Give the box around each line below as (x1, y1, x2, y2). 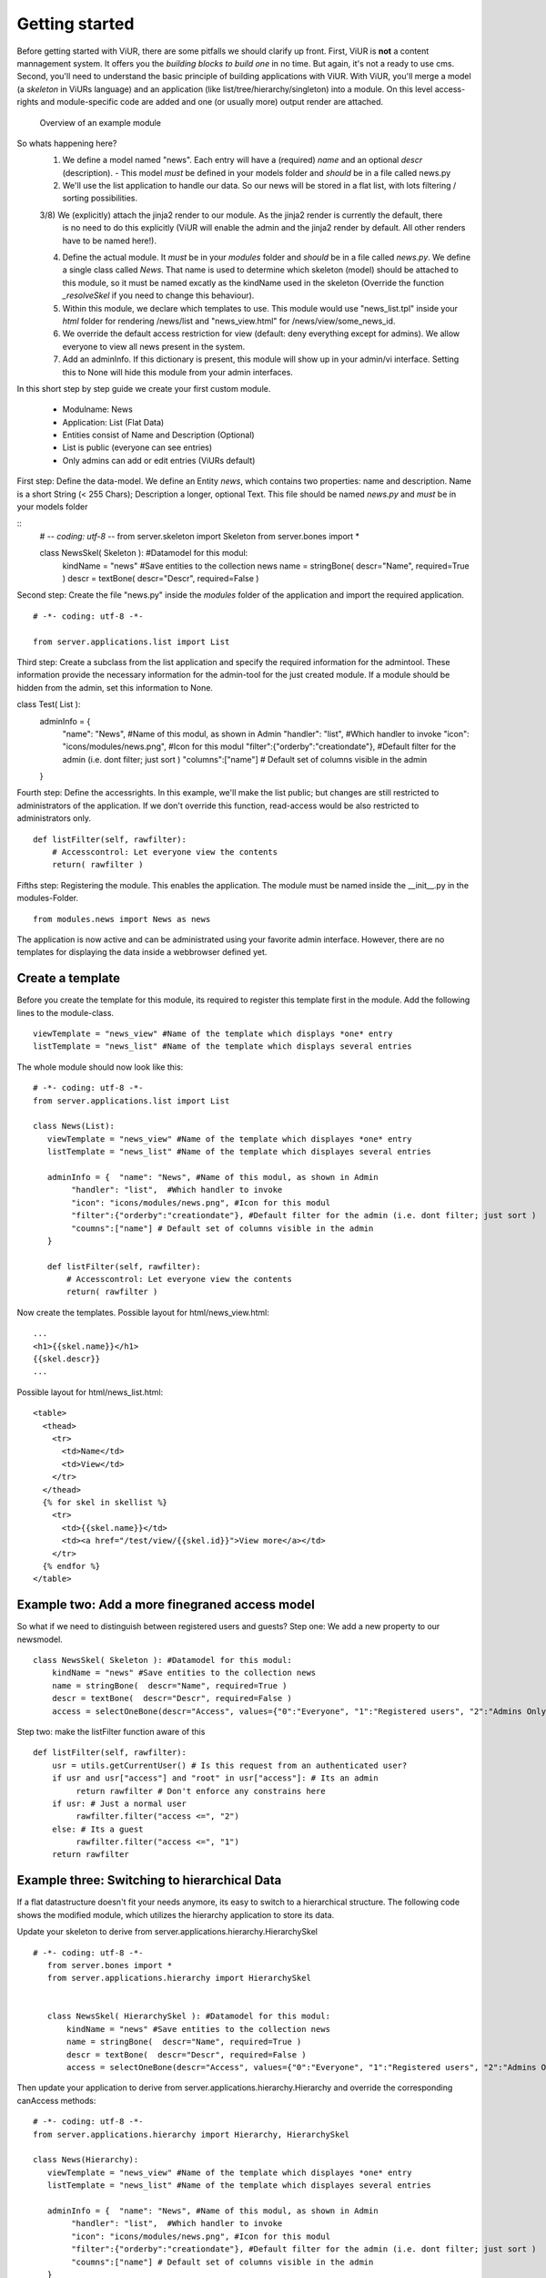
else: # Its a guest (51, 1823, 144, 1834)
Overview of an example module (39, 117, 161, 128)
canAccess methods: (16, 2095, 96, 2106)
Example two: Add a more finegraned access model (16, 1597, 316, 1613)
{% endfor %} (42, 1561, 101, 1571)
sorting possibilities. (62, 192, 138, 204)
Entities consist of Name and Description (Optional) (62, 429, 255, 441)
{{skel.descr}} (33, 1354, 101, 1364)
